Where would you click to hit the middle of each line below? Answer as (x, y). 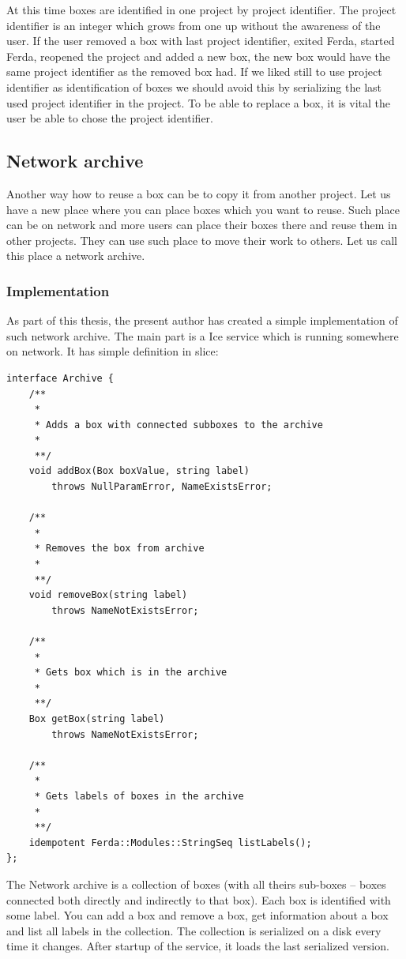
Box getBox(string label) (97, 718)
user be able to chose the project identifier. (110, 118)
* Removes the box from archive (119, 549)
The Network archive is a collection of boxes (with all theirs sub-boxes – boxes (196, 884)
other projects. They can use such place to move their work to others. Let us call (202, 240)
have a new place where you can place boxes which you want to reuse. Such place (203, 209)
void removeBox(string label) (108, 595)
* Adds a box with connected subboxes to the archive (179, 425)
